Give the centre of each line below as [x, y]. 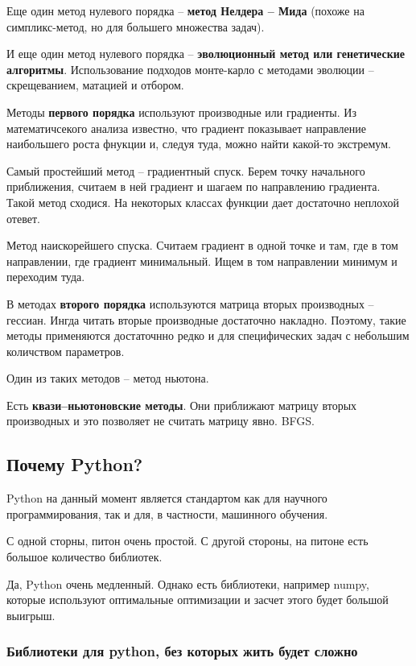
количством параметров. [66, 351]
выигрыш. [31, 615]
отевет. [23, 218]
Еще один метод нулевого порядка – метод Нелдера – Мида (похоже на [185, 10]
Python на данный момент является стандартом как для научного [167, 498]
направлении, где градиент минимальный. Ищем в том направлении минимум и [202, 261]
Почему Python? [75, 464]
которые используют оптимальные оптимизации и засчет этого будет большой [198, 600]
